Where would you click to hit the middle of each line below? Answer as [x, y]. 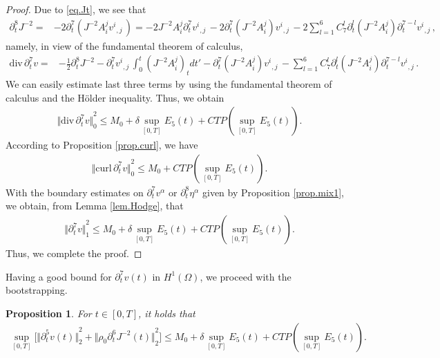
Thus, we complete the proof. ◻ [74, 253]
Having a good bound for [59, 276]
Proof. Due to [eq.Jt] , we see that [76, 9]
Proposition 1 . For [49, 313]
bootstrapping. [37, 290]
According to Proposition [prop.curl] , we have [102, 145]
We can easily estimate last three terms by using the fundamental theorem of [169, 84]
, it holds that [167, 313]
